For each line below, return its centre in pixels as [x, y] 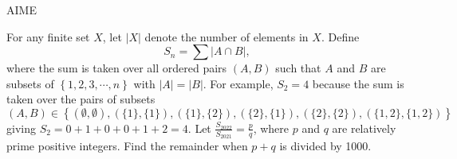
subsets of [30, 83]
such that [298, 68]
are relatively [364, 128]
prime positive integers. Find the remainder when [127, 146]
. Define [340, 36]
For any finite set [48, 36]
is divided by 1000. [325, 146]
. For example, [238, 83]
